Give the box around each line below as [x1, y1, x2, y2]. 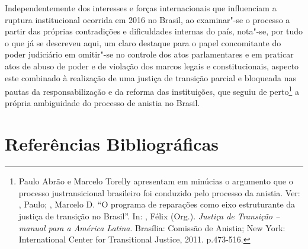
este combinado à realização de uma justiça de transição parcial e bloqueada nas [5, 71, 296, 84]
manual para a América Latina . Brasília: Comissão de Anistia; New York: [18, 221, 285, 234]
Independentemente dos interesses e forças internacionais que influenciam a [5, 2, 277, 14]
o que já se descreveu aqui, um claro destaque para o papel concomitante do [5, 36, 281, 49]
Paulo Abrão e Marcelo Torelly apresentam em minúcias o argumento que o [18, 175, 293, 187]
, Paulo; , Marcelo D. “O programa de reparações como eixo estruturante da [18, 198, 296, 210]
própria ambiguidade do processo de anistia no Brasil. [5, 97, 200, 109]
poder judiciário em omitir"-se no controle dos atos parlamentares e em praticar [5, 48, 294, 60]
